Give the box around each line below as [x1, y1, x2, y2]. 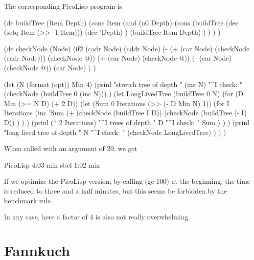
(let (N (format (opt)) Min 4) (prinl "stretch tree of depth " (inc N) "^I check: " [4, 79, 243, 89]
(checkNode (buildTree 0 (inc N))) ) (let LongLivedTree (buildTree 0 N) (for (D [4, 88, 244, 99]
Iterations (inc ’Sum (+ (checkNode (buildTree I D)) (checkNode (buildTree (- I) [4, 108, 247, 118]
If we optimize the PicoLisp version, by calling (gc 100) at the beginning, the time [4, 176, 251, 186]
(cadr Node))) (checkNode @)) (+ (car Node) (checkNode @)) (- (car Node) [4, 53, 232, 63]
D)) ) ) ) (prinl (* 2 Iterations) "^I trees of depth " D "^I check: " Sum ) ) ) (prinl [4, 117, 250, 127]
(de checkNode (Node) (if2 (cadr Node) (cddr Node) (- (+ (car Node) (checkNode [4, 43, 250, 53]
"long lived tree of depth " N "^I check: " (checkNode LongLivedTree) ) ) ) [4, 127, 226, 137]
